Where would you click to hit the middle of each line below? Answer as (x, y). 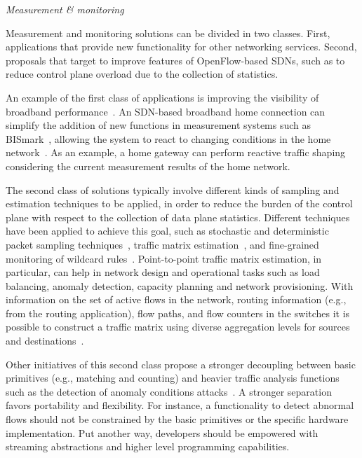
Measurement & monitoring (65, 9)
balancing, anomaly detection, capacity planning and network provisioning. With (180, 285)
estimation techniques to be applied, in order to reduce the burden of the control (179, 203)
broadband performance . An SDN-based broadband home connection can (166, 111)
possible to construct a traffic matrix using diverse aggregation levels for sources (178, 327)
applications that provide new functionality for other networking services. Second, (181, 47)
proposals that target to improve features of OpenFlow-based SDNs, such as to (175, 60)
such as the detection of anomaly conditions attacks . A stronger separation (169, 391)
